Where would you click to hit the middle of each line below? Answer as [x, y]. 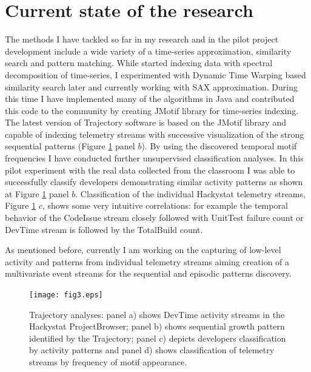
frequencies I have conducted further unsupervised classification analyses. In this [154, 158]
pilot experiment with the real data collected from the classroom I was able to [150, 170]
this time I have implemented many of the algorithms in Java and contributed [150, 99]
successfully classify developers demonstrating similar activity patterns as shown [154, 182]
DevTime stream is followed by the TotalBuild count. [104, 229]
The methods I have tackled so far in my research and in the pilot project [142, 39]
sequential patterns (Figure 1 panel [70, 146]
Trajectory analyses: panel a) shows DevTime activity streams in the [157, 314]
